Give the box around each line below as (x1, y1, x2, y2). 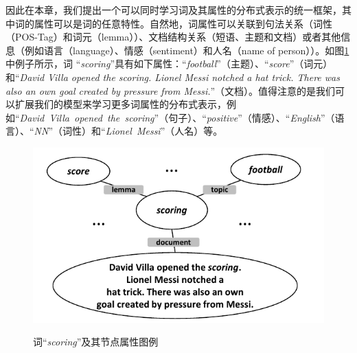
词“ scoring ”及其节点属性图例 (33, 334, 159, 349)
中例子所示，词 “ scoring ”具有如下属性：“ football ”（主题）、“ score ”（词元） (5, 56, 333, 71)
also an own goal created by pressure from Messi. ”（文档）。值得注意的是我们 (5, 83, 336, 98)
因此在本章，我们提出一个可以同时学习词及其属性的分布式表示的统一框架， (5, 3, 342, 16)
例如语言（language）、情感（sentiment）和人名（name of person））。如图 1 (24, 43, 349, 57)
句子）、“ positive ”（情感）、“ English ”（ (168, 110, 335, 124)
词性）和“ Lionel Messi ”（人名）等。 (62, 124, 223, 138)
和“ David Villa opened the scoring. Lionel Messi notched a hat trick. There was (5, 69, 340, 84)
